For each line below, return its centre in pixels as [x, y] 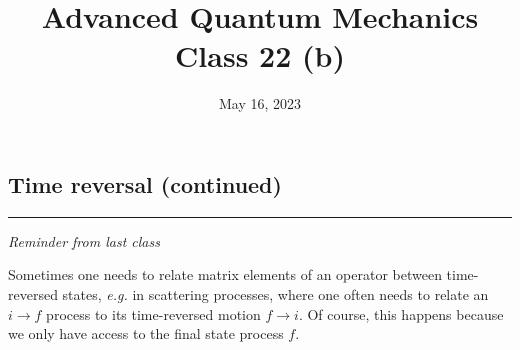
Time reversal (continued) [145, 183]
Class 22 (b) [260, 55]
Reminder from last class [84, 240]
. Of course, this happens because [401, 313]
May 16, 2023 [260, 103]
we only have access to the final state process [146, 333]
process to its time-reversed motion [153, 313]
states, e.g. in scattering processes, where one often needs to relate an [275, 293]
